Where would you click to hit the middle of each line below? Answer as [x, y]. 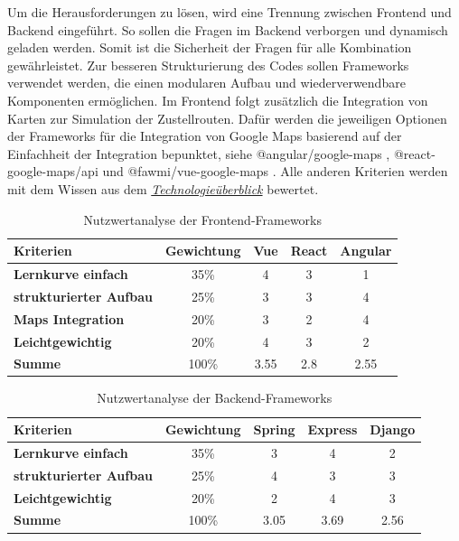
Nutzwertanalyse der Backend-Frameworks [215, 398]
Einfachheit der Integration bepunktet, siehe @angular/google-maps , [199, 153]
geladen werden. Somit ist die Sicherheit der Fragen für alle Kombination [210, 47]
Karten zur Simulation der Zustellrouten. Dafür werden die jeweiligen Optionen [227, 118]
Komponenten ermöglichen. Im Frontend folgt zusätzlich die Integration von [218, 100]
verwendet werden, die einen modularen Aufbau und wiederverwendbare [206, 83]
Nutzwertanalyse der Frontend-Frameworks [203, 219]
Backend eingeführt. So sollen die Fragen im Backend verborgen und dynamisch [228, 29]
